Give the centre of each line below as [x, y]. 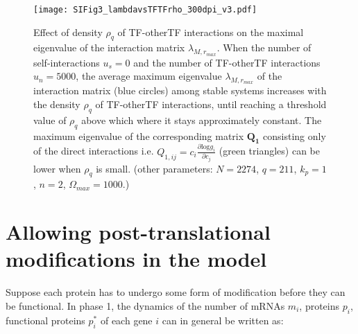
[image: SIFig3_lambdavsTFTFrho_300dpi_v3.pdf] [145, 10]
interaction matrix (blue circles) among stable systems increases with [180, 90]
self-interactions [67, 62]
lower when [57, 168]
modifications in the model [136, 259]
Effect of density [68, 32]
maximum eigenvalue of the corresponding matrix [139, 135]
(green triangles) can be [270, 151]
